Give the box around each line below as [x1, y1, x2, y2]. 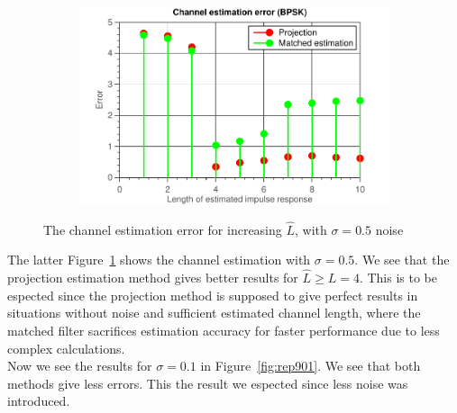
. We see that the [354, 250, 450, 269]
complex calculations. [7, 338, 125, 357]
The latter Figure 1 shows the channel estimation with [7, 250, 311, 269]
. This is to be [359, 268, 438, 287]
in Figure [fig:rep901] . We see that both [200, 356, 421, 375]
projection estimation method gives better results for [7, 268, 298, 287]
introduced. [7, 391, 70, 410]
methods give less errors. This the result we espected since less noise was [7, 373, 408, 392]
